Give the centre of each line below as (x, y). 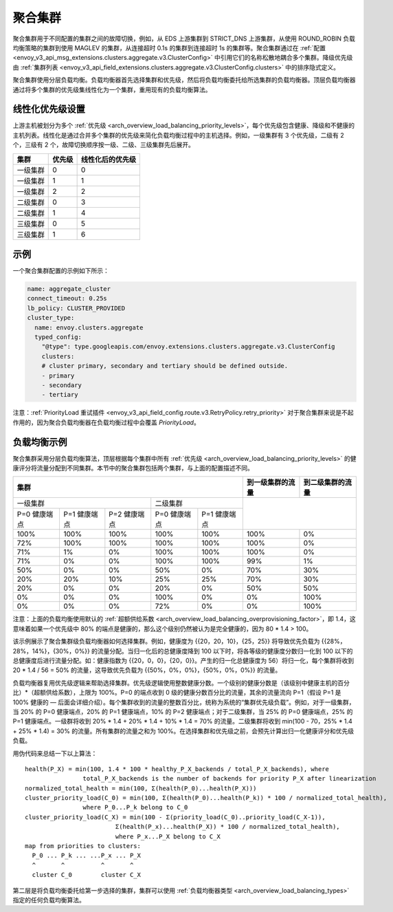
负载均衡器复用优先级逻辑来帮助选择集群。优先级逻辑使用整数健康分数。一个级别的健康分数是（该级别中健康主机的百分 (181, 683)
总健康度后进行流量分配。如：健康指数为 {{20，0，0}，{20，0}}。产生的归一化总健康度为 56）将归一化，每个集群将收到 (183, 661)
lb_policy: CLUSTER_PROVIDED (76, 308)
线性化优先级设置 (49, 109)
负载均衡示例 (40, 442)
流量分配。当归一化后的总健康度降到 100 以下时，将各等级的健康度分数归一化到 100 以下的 (225, 651)
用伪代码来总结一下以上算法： (55, 753)
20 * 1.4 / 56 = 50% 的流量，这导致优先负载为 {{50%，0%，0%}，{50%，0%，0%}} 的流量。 (147, 670)
